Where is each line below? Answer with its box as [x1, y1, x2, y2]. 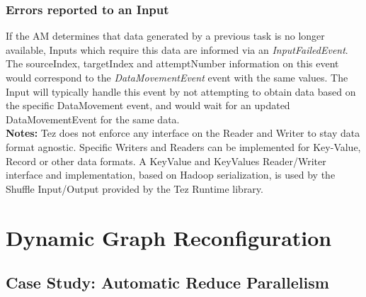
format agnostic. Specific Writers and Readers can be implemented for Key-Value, [6, 139, 361, 154]
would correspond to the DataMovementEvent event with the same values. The [6, 70, 348, 84]
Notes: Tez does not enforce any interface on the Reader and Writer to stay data [6, 125, 360, 140]
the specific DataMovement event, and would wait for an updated [6, 98, 290, 113]
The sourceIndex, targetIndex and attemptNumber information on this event [6, 56, 339, 71]
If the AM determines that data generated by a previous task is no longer [6, 28, 325, 43]
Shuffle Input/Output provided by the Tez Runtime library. [6, 181, 263, 196]
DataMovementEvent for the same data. [6, 111, 180, 126]
